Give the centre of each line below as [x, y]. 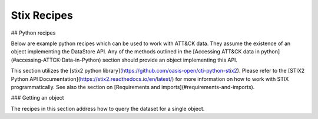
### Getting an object [37, 98]
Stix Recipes [42, 15]
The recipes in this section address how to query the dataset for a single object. [108, 108]
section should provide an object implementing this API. [170, 60]
